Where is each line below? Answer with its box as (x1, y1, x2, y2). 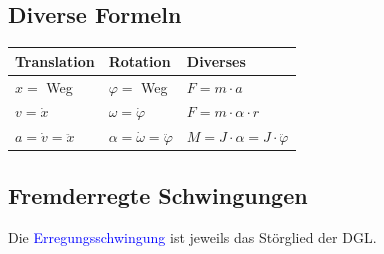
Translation (15, 50, 95, 71)
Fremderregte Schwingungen (8, 179, 308, 210)
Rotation (108, 50, 171, 71)
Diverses (186, 50, 246, 71)
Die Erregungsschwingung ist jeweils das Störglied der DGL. (8, 226, 377, 247)
